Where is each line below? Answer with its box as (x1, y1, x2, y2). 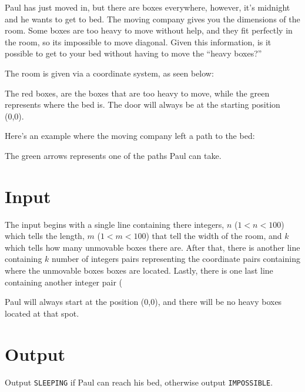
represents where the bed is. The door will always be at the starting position (5, 98, 280, 111)
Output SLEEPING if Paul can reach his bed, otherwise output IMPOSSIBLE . (5, 376, 273, 388)
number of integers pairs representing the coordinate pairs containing (52, 253, 300, 265)
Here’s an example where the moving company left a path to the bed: (5, 129, 255, 142)
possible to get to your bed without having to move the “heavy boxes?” (5, 47, 262, 59)
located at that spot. (5, 307, 79, 319)
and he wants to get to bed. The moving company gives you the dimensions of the (5, 12, 300, 25)
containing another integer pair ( (5, 275, 123, 288)
